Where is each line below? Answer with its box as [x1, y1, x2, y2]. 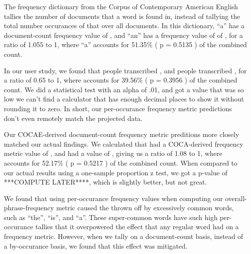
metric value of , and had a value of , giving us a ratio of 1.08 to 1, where [4, 148, 222, 158]
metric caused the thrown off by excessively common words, [56, 203, 234, 213]
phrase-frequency [4, 203, 54, 213]
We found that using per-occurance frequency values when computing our [4, 193, 223, 203]
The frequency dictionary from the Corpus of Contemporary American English [4, 1, 238, 11]
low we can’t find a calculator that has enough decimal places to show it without [4, 94, 244, 104]
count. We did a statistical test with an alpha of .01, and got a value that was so [4, 84, 244, 94]
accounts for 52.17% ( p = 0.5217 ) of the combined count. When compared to [4, 157, 237, 168]
